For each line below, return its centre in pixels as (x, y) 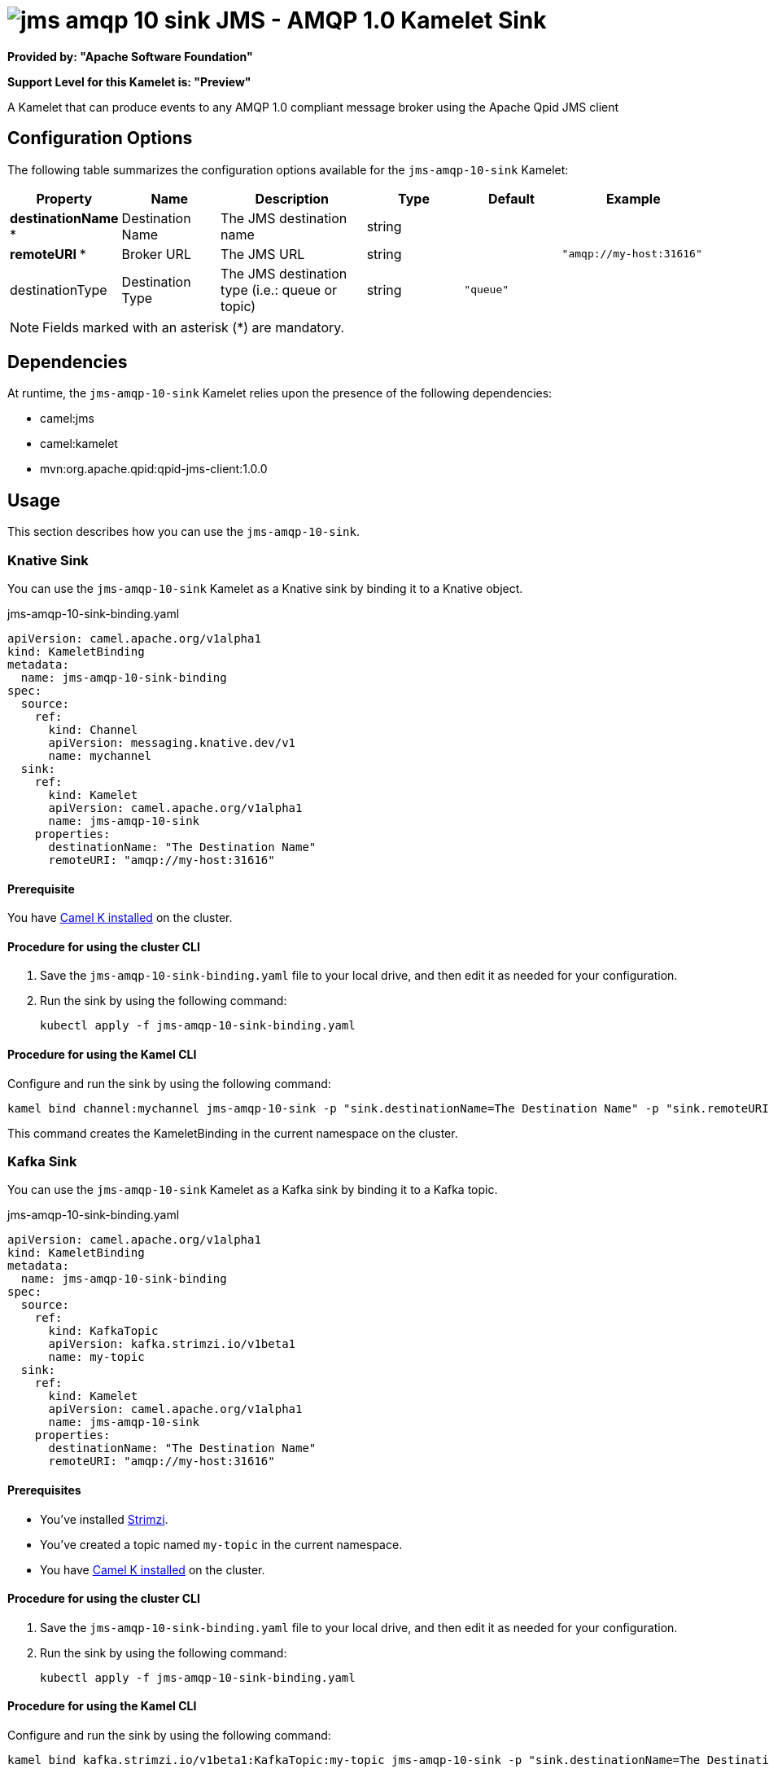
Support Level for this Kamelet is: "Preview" (129, 81)
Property (64, 198)
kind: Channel (93, 730)
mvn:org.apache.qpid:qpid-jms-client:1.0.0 (154, 469)
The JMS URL (263, 254)
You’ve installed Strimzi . (104, 1519)
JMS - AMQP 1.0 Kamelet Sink (381, 20)
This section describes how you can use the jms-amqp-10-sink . (184, 532)
